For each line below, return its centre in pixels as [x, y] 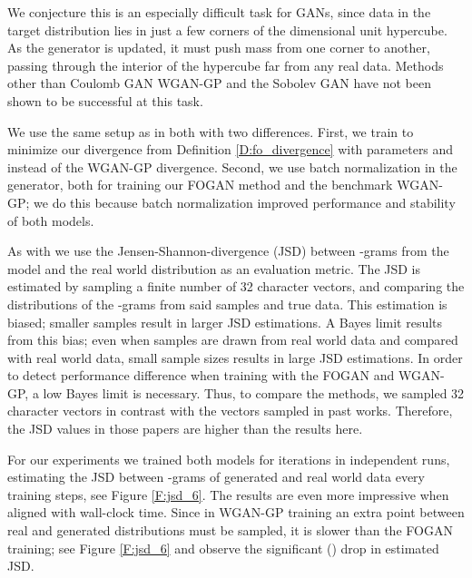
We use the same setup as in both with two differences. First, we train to [211, 131]
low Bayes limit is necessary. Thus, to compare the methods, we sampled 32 [254, 392]
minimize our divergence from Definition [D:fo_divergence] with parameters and [231, 149]
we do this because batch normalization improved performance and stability [245, 202]
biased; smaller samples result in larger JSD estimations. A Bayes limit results [225, 322]
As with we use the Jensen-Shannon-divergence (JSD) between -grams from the [228, 251]
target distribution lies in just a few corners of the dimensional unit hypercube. [227, 29]
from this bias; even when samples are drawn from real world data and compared [233, 340]
